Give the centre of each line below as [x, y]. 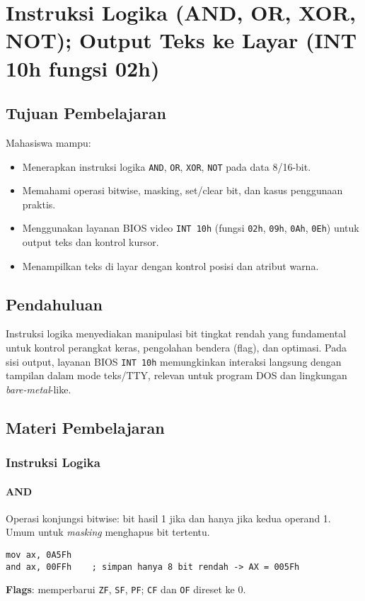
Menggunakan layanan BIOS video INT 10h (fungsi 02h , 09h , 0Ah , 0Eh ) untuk [191, 228]
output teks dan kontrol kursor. [91, 242]
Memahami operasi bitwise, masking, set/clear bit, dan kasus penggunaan [182, 190]
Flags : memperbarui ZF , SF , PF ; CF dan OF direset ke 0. [126, 589]
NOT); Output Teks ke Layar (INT [181, 40]
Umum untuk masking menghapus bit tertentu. [108, 532]
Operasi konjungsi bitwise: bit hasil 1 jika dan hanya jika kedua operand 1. [168, 518]
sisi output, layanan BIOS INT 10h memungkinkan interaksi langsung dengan [174, 361]
